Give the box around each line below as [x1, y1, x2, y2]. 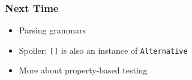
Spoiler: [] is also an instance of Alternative [19, 44, 188, 56]
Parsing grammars [19, 24, 86, 36]
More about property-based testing [19, 64, 148, 76]
